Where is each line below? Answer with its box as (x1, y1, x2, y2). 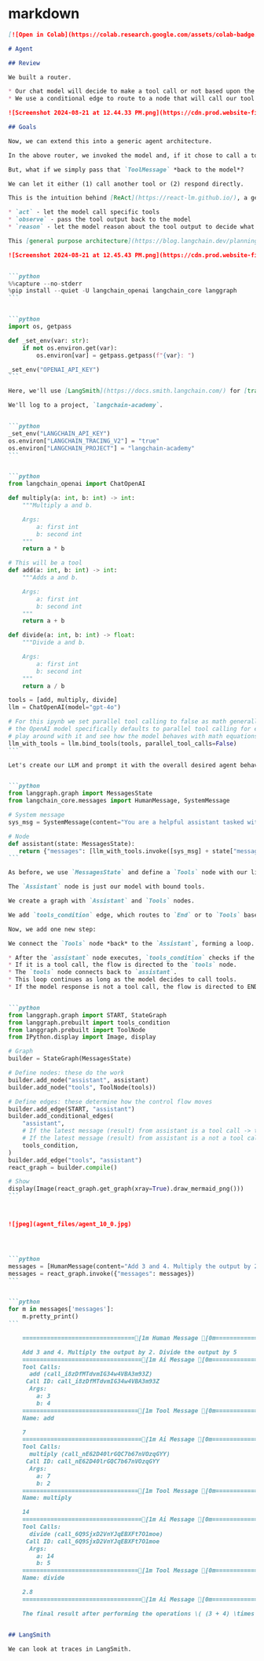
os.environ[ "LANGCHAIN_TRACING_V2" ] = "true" (8, 437, 159, 445)
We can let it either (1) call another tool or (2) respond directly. (8, 180, 244, 188)
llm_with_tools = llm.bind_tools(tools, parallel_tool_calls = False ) (8, 740, 237, 748)
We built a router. (8, 73, 72, 81)
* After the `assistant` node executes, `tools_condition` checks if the (8, 954, 255, 961)
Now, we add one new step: (8, 925, 97, 933)
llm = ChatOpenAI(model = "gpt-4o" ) (8, 704, 122, 711)
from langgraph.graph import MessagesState (8, 789, 153, 798)
